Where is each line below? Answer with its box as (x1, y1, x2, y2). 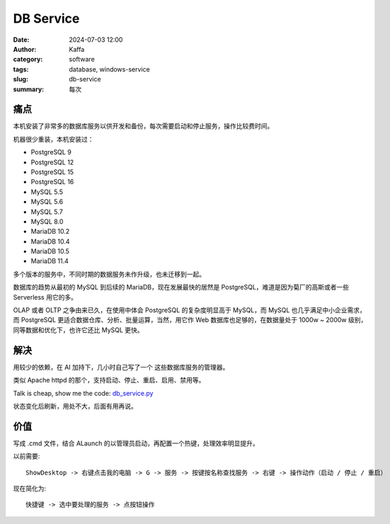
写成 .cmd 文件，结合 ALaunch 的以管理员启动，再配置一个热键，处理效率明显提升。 (13, 439, 259, 448)
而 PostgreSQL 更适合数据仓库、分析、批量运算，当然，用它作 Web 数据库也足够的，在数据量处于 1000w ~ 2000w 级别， (13, 316, 367, 324)
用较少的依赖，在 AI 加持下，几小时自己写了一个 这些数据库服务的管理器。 (13, 363, 229, 371)
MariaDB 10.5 (30, 247, 70, 256)
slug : (13, 75, 28, 84)
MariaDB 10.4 (30, 237, 70, 246)
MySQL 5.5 (30, 188, 64, 196)
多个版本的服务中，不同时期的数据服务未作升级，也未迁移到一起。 (13, 270, 205, 278)
